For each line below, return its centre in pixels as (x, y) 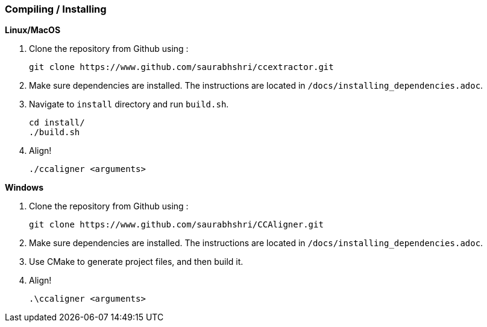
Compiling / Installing (56, 9)
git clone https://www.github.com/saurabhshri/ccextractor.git (181, 67)
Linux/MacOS (33, 30)
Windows (24, 188)
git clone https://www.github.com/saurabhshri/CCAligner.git (176, 225)
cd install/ (57, 123)
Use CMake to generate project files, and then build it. (136, 262)
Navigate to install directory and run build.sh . (129, 104)
